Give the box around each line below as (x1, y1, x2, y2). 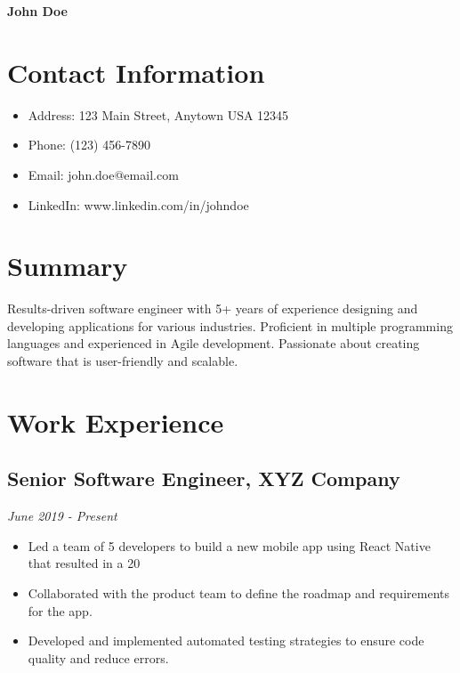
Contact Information (7, 53, 265, 90)
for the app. (28, 601, 93, 620)
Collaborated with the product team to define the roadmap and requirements (28, 583, 449, 602)
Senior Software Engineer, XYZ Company (7, 465, 400, 492)
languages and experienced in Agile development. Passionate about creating (7, 334, 420, 353)
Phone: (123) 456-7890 (28, 135, 150, 154)
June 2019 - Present (7, 507, 117, 525)
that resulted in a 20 (28, 554, 141, 572)
